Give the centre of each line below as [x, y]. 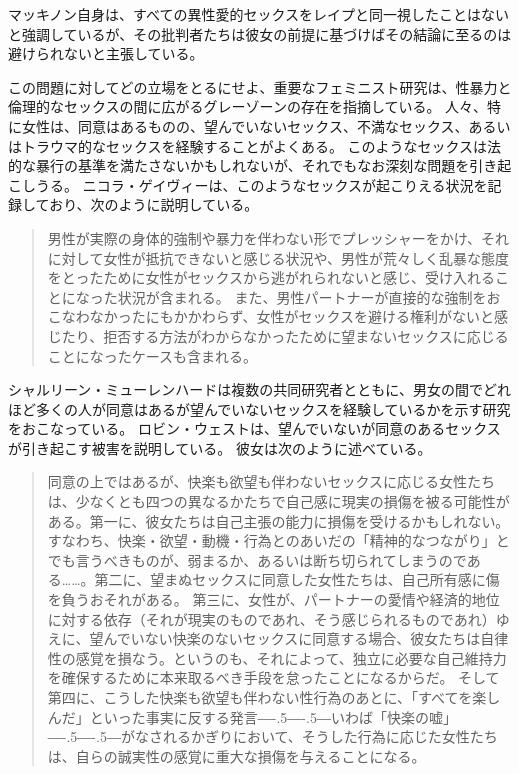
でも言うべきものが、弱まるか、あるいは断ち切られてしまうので [257, 559]
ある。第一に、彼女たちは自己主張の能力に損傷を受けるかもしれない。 [278, 520]
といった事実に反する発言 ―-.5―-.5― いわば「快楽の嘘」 [273, 716]
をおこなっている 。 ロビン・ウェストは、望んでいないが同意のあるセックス [254, 428]
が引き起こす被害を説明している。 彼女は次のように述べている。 [220, 447]
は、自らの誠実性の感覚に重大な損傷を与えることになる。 [236, 755]
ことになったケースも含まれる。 [152, 355]
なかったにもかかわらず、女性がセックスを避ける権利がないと [292, 316]
